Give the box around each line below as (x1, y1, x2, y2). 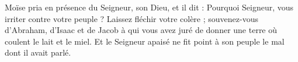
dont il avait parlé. (5, 46, 71, 59)
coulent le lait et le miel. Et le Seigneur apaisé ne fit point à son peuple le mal (5, 35, 285, 47)
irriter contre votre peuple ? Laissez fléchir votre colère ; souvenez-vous (5, 12, 258, 24)
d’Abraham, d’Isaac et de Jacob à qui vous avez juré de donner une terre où (5, 24, 278, 36)
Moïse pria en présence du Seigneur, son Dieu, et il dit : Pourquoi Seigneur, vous (5, 1, 294, 13)
